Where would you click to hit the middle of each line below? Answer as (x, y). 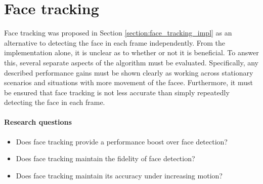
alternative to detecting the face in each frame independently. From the (115, 42)
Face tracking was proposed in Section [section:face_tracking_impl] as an (118, 33)
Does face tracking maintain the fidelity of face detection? (105, 158)
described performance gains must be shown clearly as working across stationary (129, 72)
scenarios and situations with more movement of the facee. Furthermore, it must (128, 82)
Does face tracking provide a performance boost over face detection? (122, 141)
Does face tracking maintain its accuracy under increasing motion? (119, 175)
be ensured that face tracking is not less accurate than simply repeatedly (117, 92)
